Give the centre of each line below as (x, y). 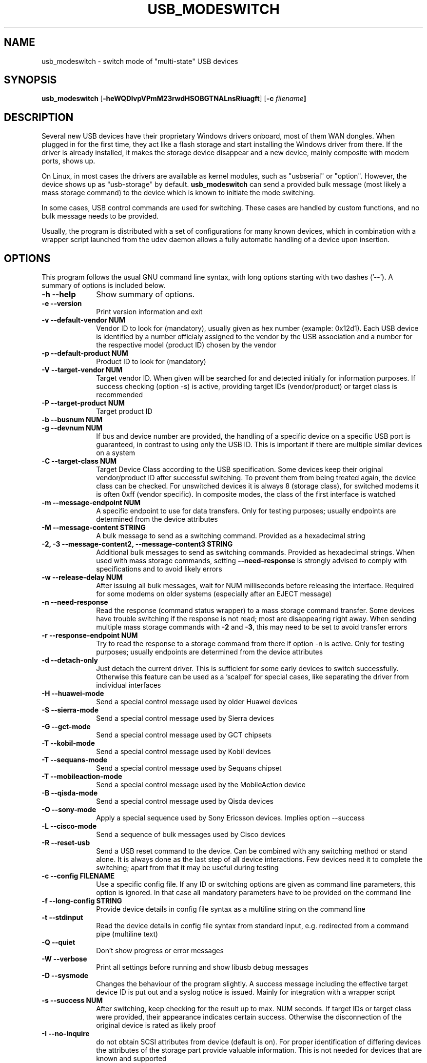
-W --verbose (64, 959)
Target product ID (124, 411)
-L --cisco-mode (69, 826)
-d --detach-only (70, 660)
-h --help (59, 295)
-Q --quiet (58, 942)
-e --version (62, 304)
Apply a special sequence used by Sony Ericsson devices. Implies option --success (231, 818)
